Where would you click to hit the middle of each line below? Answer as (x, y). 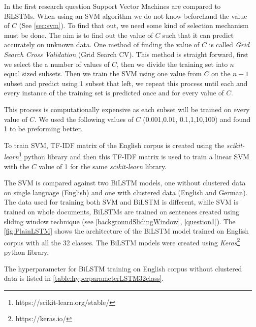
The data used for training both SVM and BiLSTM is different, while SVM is (121, 202)
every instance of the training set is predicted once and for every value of (114, 93)
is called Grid (229, 45)
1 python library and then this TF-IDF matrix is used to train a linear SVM (134, 156)
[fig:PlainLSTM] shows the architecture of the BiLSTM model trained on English (127, 231)
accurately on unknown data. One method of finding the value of (102, 45)
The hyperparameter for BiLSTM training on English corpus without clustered (123, 268)
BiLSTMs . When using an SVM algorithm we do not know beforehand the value (126, 15)
